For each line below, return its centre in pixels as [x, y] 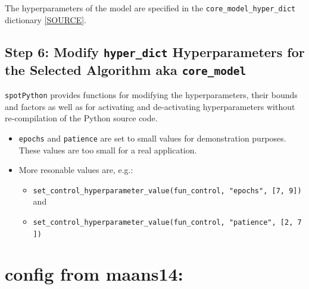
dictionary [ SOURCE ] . [46, 19]
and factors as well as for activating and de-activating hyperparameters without [150, 106]
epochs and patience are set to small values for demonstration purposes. [152, 138]
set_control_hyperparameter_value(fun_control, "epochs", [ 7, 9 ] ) [167, 191]
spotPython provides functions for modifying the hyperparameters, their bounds [151, 95]
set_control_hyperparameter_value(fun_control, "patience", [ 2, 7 [167, 222]
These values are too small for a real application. [108, 150]
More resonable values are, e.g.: [76, 170]
